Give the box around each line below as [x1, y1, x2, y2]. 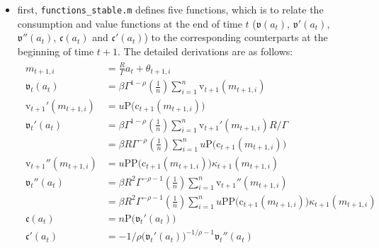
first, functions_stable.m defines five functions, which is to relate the [17, 2, 324, 16]
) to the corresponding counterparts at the [144, 30, 328, 45]
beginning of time [17, 43, 94, 58]
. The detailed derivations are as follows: [118, 43, 293, 58]
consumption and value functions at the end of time [17, 16, 242, 30]
